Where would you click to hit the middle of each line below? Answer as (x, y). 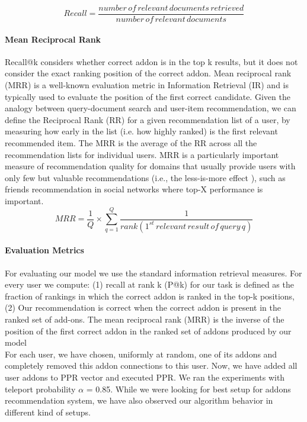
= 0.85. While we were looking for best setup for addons (188, 389)
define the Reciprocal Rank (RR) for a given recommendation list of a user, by (148, 119)
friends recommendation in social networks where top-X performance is (134, 189)
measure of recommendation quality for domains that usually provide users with (150, 166)
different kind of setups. (48, 412)
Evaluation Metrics (44, 250)
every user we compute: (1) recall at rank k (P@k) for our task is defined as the (149, 284)
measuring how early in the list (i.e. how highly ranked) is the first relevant (141, 131)
